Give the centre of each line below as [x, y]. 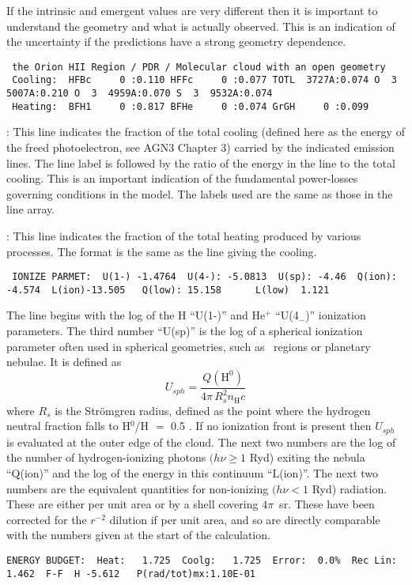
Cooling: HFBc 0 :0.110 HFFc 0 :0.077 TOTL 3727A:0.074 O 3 [204, 80]
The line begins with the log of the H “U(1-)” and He [136, 315]
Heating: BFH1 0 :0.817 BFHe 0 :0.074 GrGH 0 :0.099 [191, 106]
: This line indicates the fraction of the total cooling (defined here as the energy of [206, 132]
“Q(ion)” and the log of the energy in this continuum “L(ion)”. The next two [193, 472]
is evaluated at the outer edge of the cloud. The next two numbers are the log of [201, 442]
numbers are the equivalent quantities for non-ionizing [138, 488]
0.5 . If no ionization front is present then [271, 426]
